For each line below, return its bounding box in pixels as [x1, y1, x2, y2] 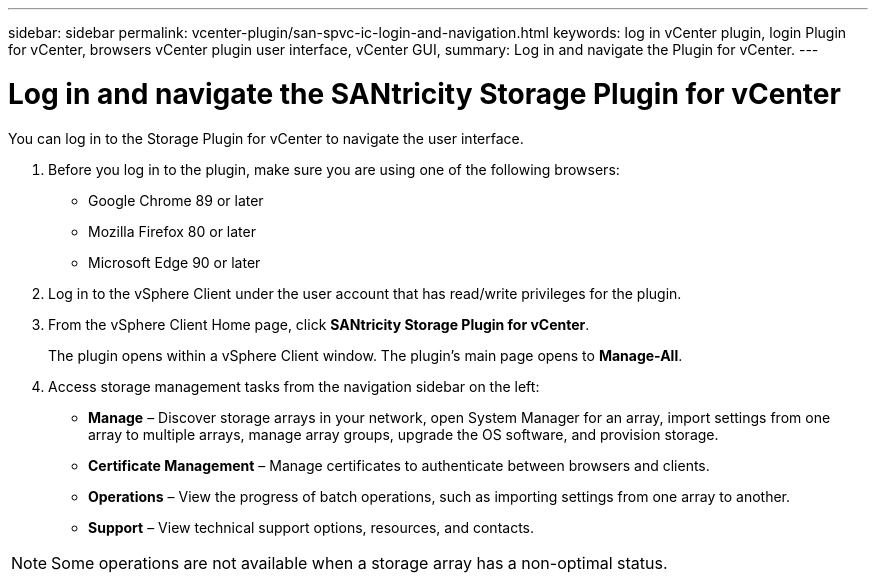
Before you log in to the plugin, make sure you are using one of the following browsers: [48, 160, 620, 178]
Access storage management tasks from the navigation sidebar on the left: [48, 377, 540, 395]
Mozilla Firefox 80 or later [88, 222, 256, 240]
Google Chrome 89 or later [88, 191, 264, 209]
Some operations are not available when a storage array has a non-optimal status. [51, 552, 668, 573]
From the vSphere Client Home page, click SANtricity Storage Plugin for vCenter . [48, 315, 590, 333]
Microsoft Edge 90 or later [88, 253, 261, 271]
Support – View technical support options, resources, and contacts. [88, 518, 535, 536]
